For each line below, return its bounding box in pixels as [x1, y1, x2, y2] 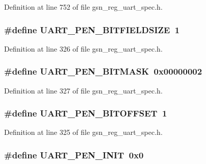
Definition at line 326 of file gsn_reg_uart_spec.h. [4, 43, 163, 54]
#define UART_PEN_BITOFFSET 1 [4, 107, 167, 120]
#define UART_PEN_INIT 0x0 [4, 148, 144, 161]
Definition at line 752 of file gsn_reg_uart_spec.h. [4, 2, 163, 12]
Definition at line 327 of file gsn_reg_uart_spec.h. [4, 85, 163, 96]
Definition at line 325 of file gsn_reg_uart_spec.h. [4, 127, 163, 137]
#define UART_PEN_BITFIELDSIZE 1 [4, 23, 180, 36]
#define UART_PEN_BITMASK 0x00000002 [4, 65, 202, 78]
